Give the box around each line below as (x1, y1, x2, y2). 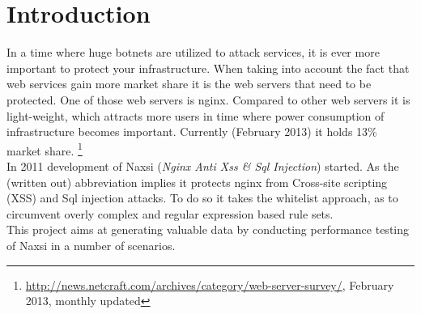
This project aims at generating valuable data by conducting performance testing (6, 221, 410, 238)
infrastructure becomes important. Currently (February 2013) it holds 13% (6, 123, 377, 140)
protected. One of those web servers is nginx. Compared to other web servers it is (6, 91, 410, 108)
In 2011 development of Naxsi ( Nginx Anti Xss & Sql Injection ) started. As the (6, 157, 399, 174)
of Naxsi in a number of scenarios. (6, 236, 176, 253)
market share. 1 (6, 139, 83, 159)
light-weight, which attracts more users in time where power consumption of (6, 107, 385, 124)
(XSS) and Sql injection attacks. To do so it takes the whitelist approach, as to (6, 189, 398, 206)
